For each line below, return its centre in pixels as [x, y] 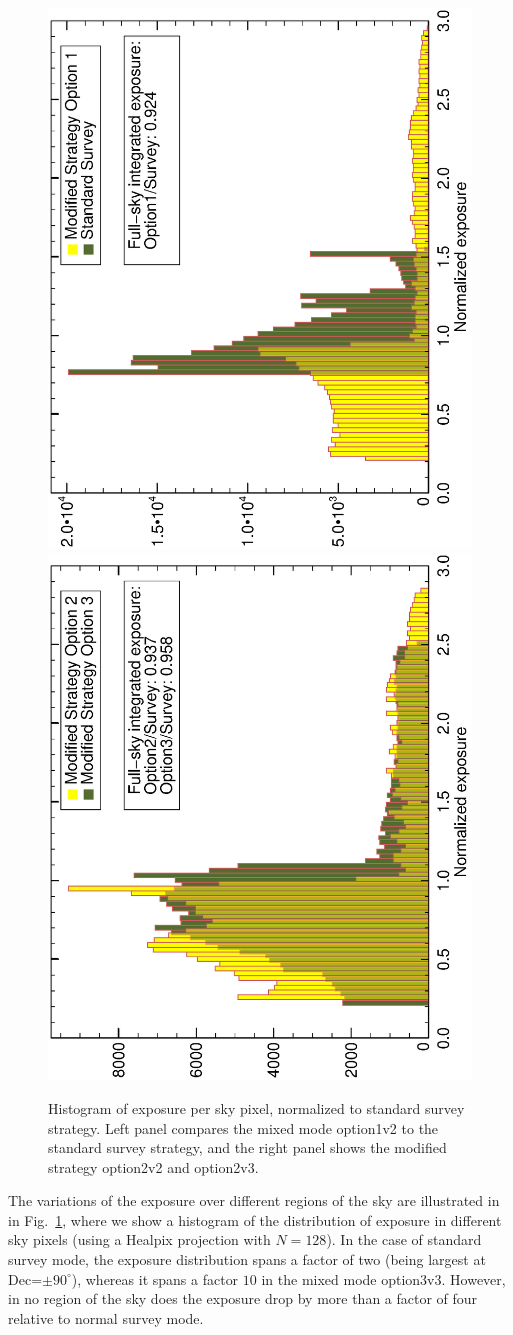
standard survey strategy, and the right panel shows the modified [247, 1147]
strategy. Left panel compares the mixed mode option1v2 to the [243, 1127]
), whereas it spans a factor [155, 1278]
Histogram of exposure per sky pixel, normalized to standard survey [256, 1107]
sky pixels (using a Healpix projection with [139, 1239]
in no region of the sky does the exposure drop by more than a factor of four [243, 1298]
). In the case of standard [404, 1239]
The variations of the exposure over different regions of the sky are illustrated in [254, 1200]
